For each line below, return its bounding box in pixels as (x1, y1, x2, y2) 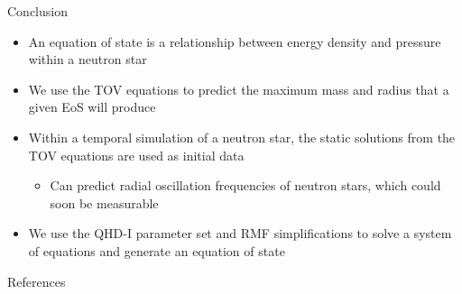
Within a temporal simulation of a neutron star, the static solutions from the (28, 127, 456, 146)
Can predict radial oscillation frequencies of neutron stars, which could (50, 176, 441, 195)
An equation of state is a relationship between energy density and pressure (28, 32, 441, 51)
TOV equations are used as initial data (28, 145, 245, 164)
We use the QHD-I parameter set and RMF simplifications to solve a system (28, 224, 452, 243)
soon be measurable (50, 193, 159, 212)
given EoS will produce (28, 97, 156, 116)
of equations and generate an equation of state (28, 241, 285, 260)
